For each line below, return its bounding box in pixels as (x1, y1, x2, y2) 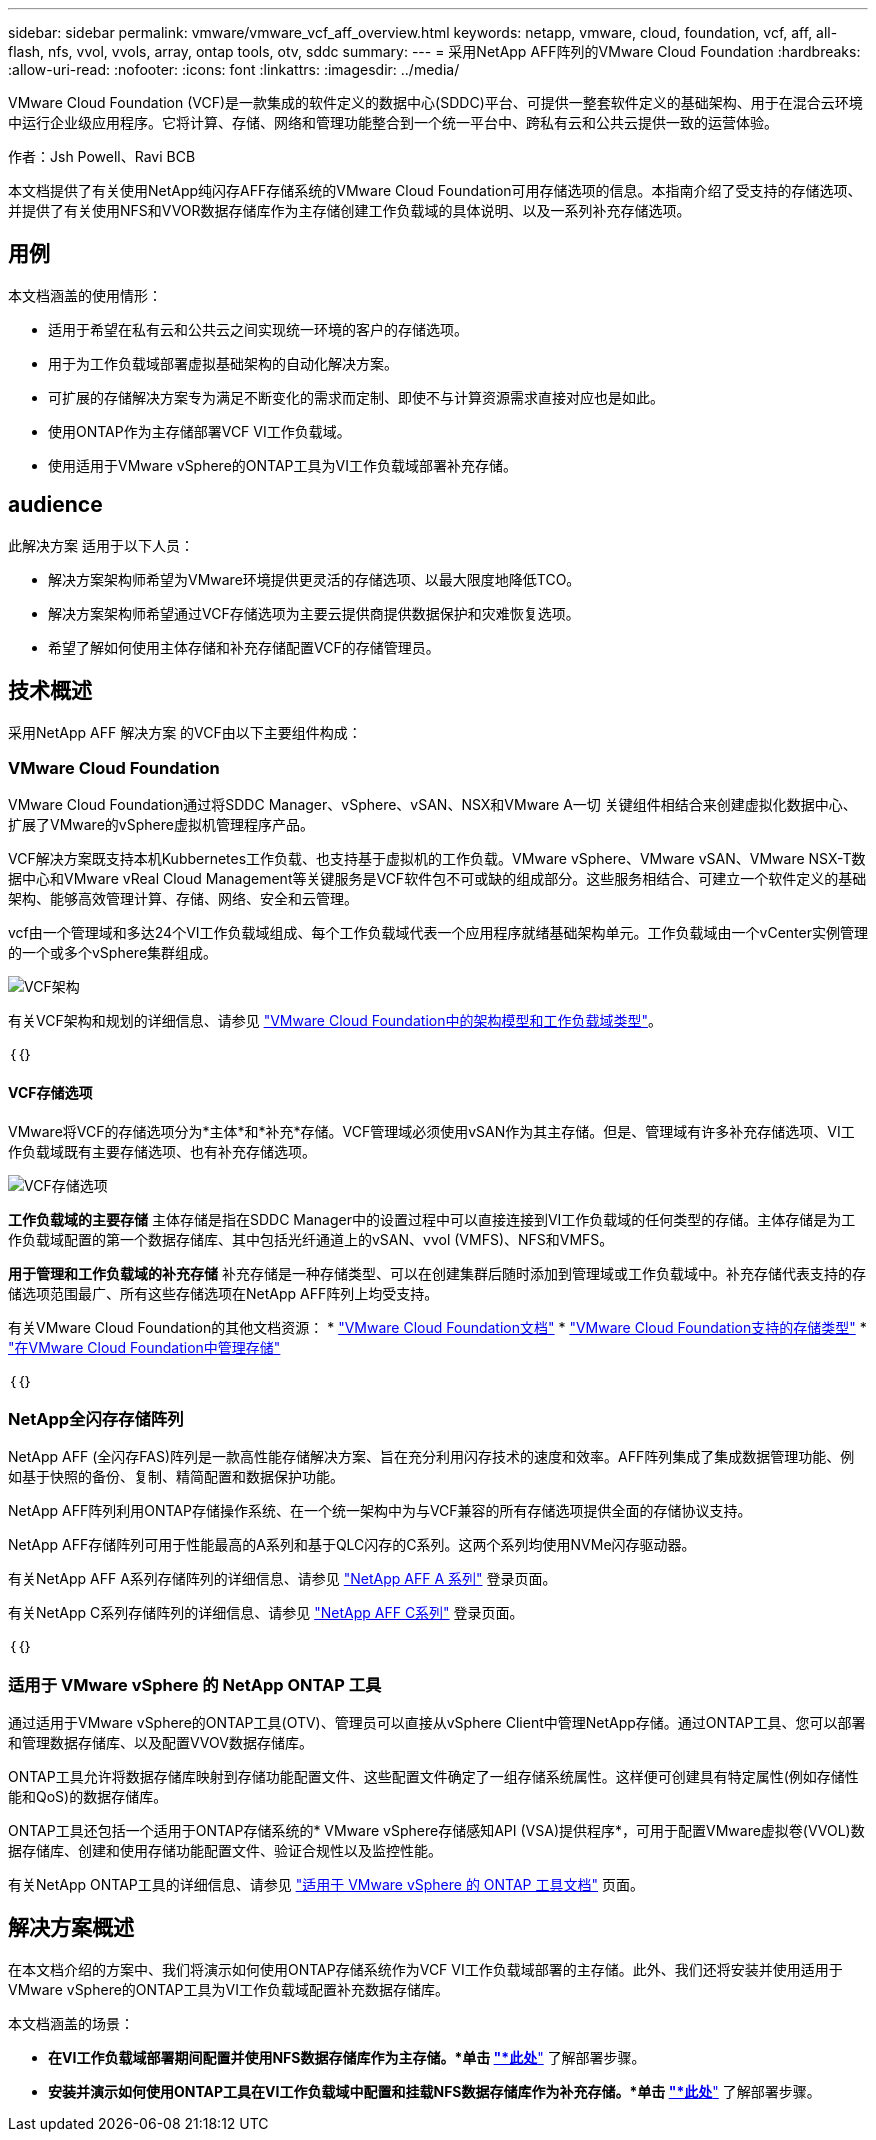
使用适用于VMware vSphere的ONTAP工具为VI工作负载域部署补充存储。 (48, 456, 517, 474)
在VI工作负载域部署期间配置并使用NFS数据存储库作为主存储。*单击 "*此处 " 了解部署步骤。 (48, 2048, 646, 2066)
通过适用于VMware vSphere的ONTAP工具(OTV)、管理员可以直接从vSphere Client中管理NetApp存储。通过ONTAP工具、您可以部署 (8, 1714, 866, 1731)
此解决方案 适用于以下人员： (8, 536, 194, 554)
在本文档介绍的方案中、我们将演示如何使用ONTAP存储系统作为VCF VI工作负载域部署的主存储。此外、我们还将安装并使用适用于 (8, 1960, 843, 1978)
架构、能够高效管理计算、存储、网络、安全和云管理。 (8, 890, 358, 908)
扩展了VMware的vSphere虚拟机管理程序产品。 (8, 816, 314, 834)
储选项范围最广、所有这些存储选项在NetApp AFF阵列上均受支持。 (8, 1284, 439, 1302)
